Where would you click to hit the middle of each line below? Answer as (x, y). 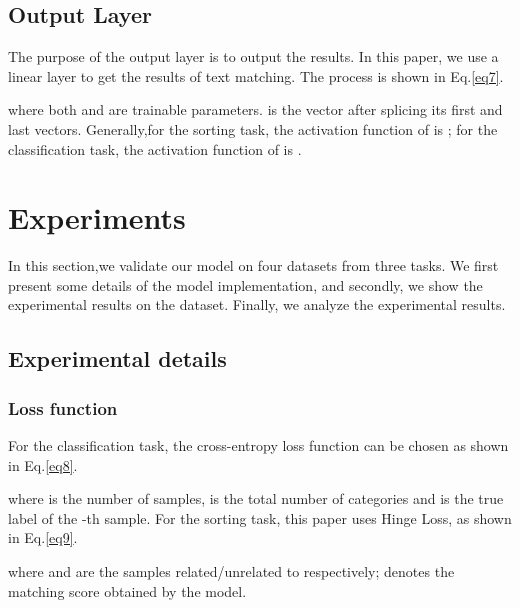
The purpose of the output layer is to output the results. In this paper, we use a (253, 56)
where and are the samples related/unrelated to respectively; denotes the (231, 571)
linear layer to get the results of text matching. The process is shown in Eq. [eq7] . (256, 75)
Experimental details (117, 358)
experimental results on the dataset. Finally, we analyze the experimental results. (257, 304)
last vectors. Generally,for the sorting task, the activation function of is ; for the (253, 128)
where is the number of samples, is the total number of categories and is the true (256, 498)
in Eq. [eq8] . (43, 464)
